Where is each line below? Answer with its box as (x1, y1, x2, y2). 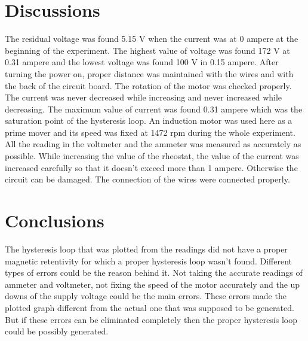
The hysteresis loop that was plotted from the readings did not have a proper (5, 242, 288, 255)
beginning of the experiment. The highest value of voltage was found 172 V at (5, 44, 290, 56)
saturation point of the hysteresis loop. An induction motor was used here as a (5, 114, 292, 127)
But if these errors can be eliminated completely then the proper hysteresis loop (5, 313, 298, 325)
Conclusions (5, 208, 104, 233)
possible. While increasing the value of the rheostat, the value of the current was (5, 150, 299, 162)
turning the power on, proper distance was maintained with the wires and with (5, 67, 294, 80)
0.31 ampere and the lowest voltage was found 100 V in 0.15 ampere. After (5, 56, 279, 68)
